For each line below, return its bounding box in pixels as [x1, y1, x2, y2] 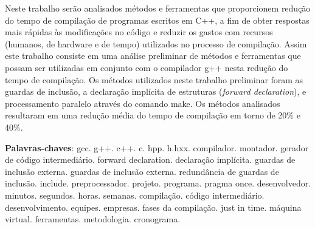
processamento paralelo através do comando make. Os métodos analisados [5, 97, 280, 109]
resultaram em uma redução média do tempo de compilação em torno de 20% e [5, 109, 300, 121]
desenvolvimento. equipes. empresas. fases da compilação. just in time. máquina [5, 200, 302, 213]
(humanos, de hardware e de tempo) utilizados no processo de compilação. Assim [5, 37, 307, 50]
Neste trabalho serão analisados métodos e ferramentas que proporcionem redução [5, 2, 311, 14]
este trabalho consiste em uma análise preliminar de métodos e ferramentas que [5, 49, 301, 62]
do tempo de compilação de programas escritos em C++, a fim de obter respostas [5, 13, 310, 26]
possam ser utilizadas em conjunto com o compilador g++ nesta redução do [5, 61, 288, 73]
